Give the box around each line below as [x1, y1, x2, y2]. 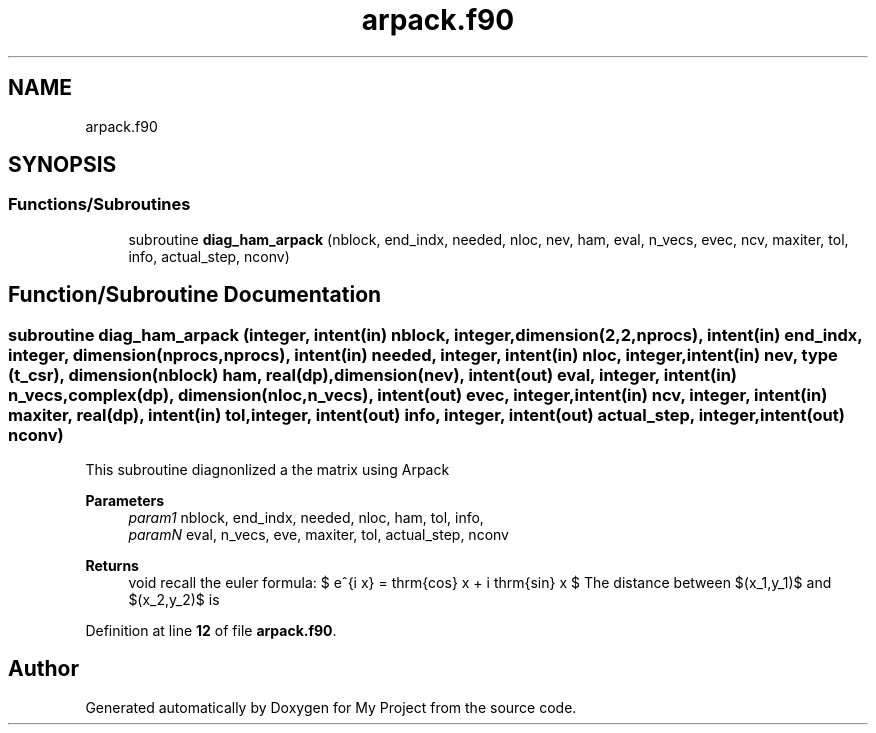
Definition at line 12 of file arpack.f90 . [85, 622, 337, 640]
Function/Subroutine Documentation [8, 282, 382, 308]
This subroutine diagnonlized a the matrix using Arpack [85, 461, 450, 479]
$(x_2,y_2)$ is [128, 591, 220, 609]
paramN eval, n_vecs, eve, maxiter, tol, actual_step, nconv [128, 526, 509, 544]
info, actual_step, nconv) [128, 247, 290, 265]
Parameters [85, 492, 165, 510]
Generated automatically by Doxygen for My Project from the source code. [85, 698, 577, 716]
